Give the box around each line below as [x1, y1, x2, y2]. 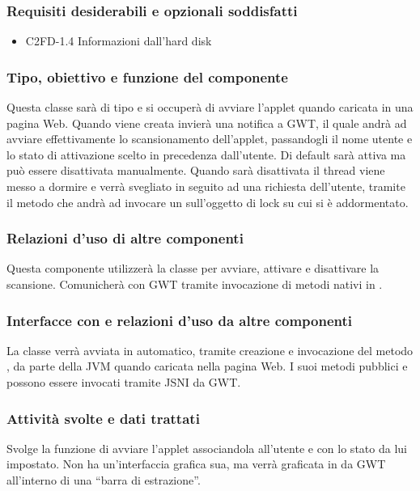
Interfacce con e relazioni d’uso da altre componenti [6, 310, 353, 330]
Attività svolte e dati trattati [6, 408, 200, 428]
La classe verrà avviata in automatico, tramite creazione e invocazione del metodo [6, 341, 414, 358]
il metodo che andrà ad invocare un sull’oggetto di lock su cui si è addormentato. [6, 193, 409, 210]
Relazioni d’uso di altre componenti [6, 228, 244, 248]
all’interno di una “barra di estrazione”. [6, 472, 201, 488]
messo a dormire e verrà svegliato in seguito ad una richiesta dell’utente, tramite [6, 178, 405, 194]
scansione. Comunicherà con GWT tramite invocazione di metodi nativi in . [6, 276, 383, 292]
